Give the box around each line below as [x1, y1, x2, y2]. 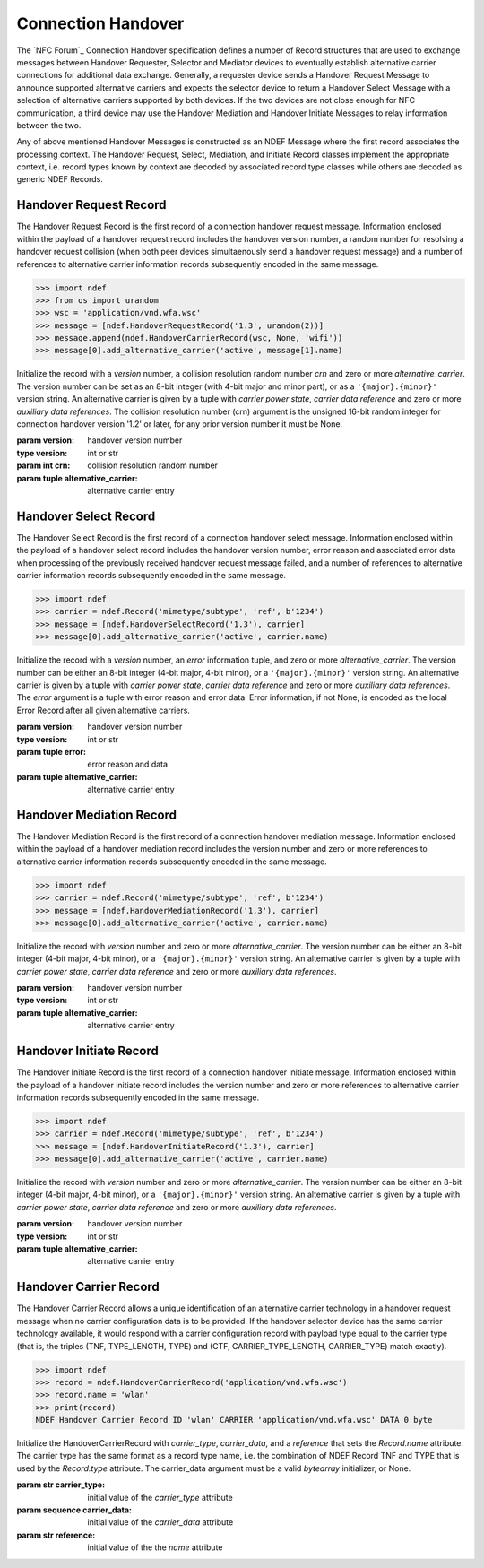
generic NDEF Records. [16, 174, 103, 185]
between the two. [16, 119, 82, 130]
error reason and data [87, 758, 169, 770]
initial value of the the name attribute [87, 1542, 223, 1553]
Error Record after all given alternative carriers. [16, 705, 190, 715]
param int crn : [16, 460, 71, 471]
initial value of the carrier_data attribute [87, 1517, 234, 1528]
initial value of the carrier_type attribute [87, 1492, 233, 1503]
